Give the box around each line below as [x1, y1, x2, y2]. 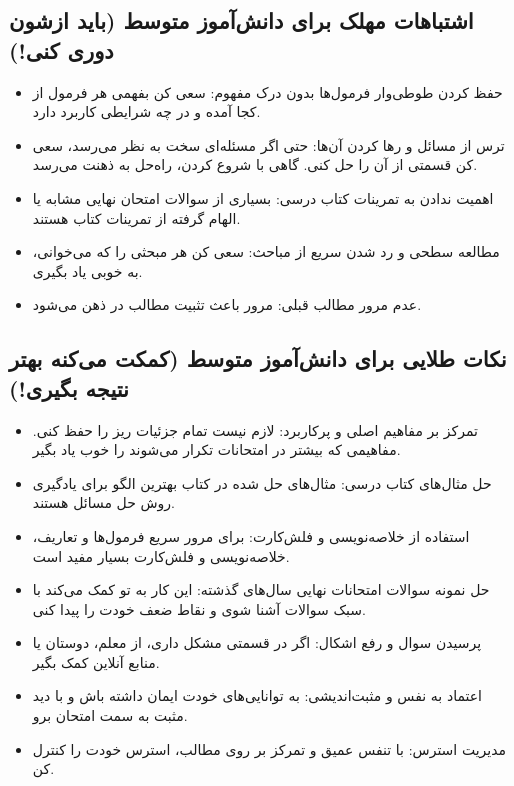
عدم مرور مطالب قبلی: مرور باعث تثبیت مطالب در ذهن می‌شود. [32, 294, 422, 315]
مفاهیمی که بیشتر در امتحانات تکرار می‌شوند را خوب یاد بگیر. [32, 439, 401, 460]
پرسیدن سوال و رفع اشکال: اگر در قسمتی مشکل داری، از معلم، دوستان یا [32, 632, 482, 653]
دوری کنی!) [9, 34, 114, 65]
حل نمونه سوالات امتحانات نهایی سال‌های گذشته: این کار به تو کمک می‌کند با [32, 579, 490, 600]
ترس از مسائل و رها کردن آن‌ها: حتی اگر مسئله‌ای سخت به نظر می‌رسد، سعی [32, 134, 505, 155]
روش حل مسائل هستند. [32, 492, 175, 513]
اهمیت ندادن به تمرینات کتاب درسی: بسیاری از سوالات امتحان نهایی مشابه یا [32, 187, 494, 208]
